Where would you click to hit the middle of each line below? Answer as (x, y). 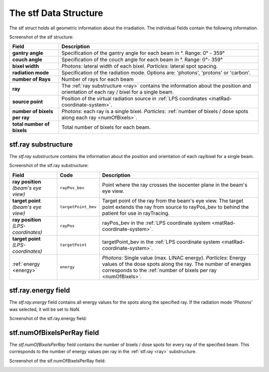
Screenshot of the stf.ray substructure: (49, 166)
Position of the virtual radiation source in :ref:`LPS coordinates (134, 99)
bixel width (26, 66)
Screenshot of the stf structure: (42, 37)
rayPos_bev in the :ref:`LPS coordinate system (156, 223)
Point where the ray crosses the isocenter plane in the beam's (175, 185)
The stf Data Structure (56, 13)
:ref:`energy (26, 264)
